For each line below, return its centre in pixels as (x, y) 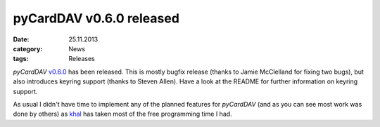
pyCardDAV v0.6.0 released (96, 18)
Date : (21, 39)
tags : (21, 59)
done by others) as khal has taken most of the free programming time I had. (122, 114)
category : (28, 48)
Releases (82, 59)
